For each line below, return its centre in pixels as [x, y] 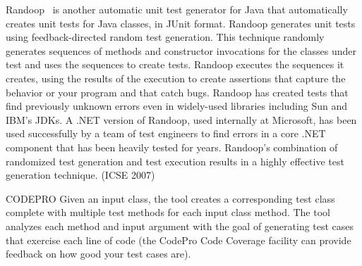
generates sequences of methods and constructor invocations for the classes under [181, 50]
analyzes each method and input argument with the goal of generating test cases [180, 226]
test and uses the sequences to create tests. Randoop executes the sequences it [175, 64]
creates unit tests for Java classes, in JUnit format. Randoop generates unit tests [181, 23]
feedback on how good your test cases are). [98, 254]
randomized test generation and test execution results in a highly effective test [175, 161]
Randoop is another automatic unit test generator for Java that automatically [177, 9]
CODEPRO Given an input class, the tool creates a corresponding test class [170, 198]
